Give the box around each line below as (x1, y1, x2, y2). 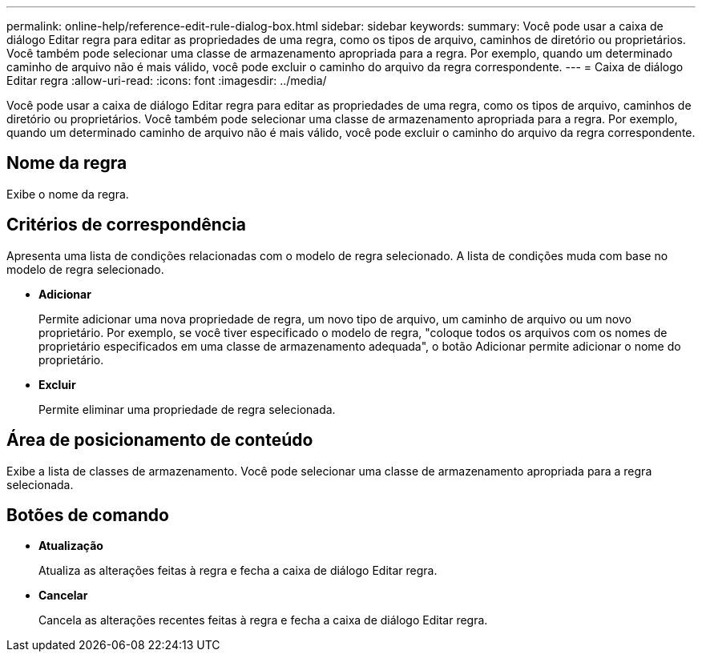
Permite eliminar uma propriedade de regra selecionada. (38, 402, 336, 416)
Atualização (38, 539, 103, 553)
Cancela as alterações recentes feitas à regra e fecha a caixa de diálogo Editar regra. (38, 613, 488, 628)
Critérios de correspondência (6, 215, 247, 235)
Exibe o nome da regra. (6, 187, 129, 201)
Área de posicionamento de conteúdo (6, 430, 313, 451)
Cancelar (38, 588, 88, 603)
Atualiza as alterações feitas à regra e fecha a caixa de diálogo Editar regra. (38, 564, 438, 578)
